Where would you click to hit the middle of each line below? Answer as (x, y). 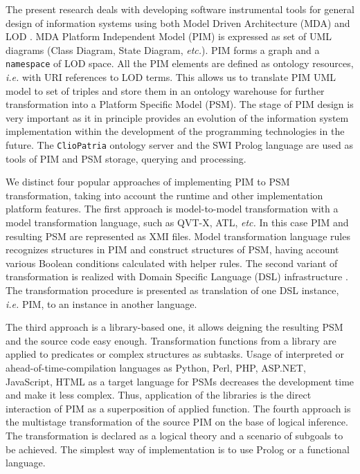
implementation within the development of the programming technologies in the (175, 131)
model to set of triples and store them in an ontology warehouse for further (165, 90)
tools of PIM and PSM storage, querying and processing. (126, 158)
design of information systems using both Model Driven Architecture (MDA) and (178, 22)
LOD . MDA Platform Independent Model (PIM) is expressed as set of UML (169, 36)
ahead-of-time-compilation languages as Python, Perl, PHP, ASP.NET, (156, 367)
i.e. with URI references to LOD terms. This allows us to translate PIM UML (171, 77)
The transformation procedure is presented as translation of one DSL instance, (172, 290)
